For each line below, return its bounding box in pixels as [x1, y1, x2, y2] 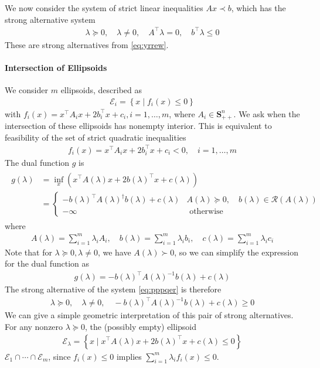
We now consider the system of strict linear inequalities [5, 2, 203, 13]
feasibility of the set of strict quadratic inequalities [5, 131, 186, 143]
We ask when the [239, 107, 300, 120]
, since [48, 350, 71, 362]
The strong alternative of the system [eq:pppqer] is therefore [5, 283, 222, 295]
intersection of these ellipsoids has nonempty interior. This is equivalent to [5, 120, 272, 132]
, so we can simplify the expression [174, 246, 299, 258]
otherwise [189, 207, 223, 216]
